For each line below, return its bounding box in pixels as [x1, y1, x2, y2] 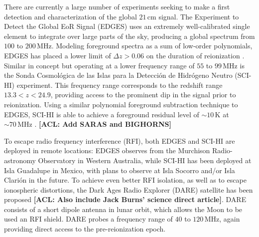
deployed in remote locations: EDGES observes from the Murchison [4, 145, 210, 156]
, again [219, 214, 240, 224]
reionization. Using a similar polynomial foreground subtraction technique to [4, 99, 238, 109]
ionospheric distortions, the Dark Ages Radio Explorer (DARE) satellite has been [4, 184, 253, 195]
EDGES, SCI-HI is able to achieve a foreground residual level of [4, 109, 199, 119]
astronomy [4, 155, 36, 165]
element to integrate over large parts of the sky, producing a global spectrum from [4, 30, 255, 41]
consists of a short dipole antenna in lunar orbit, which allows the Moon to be [4, 204, 243, 214]
